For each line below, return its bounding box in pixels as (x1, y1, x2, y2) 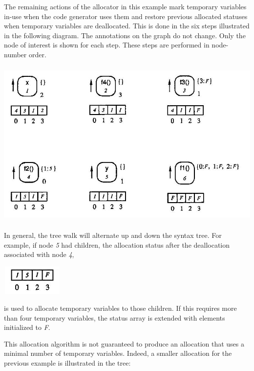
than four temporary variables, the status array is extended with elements (4, 312, 225, 323)
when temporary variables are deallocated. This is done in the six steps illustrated (4, 21, 250, 31)
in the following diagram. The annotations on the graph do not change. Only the (4, 30, 246, 40)
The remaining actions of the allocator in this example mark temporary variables (4, 1, 247, 11)
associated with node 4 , (4, 249, 74, 259)
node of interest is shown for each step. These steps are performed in (4, 40, 210, 50)
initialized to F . (4, 322, 50, 332)
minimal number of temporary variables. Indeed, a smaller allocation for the (4, 348, 232, 358)
